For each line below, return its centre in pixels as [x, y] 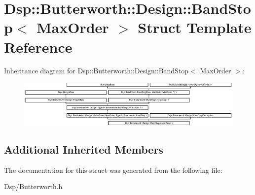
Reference [38, 47]
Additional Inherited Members [84, 149]
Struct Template [195, 27]
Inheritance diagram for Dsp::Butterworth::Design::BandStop [96, 70]
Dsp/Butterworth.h [33, 186]
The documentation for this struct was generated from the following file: [113, 170]
